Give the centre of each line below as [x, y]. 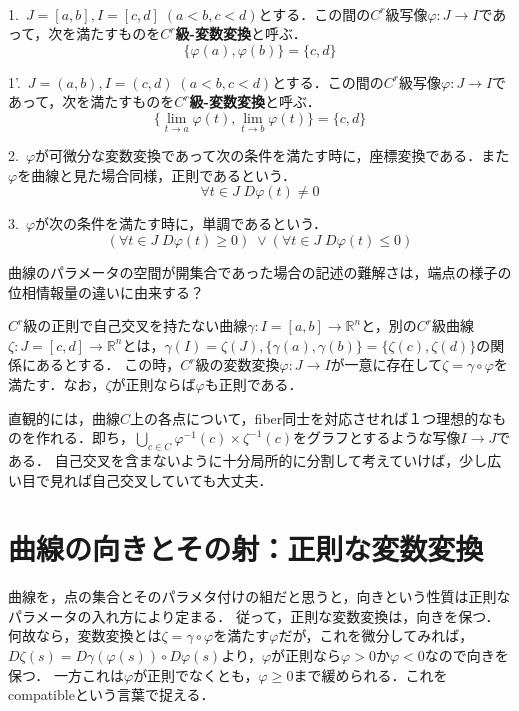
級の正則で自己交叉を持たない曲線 [135, 325]
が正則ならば [153, 383]
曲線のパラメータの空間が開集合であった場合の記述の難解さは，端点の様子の [260, 271]
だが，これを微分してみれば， [376, 635]
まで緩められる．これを [370, 674]
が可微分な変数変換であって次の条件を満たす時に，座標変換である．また [272, 155]
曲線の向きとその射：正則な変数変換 [246, 548]
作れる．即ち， [84, 437]
